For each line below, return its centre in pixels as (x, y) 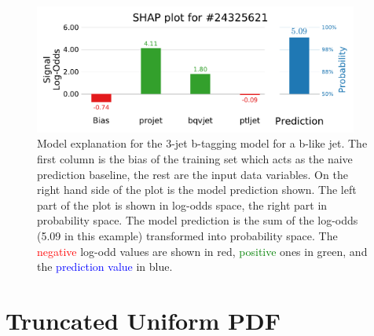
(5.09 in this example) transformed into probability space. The (187, 236)
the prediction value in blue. (105, 267)
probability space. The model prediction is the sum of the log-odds (198, 220)
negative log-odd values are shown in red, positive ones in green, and (202, 251)
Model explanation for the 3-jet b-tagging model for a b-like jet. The (202, 143)
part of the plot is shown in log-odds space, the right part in (182, 205)
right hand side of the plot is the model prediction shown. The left (197, 190)
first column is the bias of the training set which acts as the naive (195, 159)
